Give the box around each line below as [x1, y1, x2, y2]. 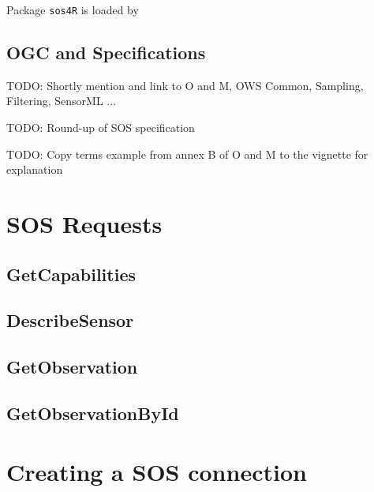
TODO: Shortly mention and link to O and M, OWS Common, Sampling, [6, 77, 364, 93]
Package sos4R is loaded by [6, 2, 139, 17]
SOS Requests [6, 208, 163, 240]
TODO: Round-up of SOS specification [6, 119, 195, 136]
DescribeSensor [6, 308, 134, 332]
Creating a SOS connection [6, 455, 307, 487]
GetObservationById [6, 400, 179, 425]
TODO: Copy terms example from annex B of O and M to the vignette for [6, 145, 368, 162]
